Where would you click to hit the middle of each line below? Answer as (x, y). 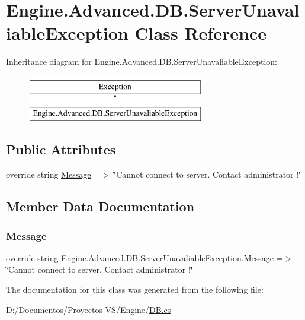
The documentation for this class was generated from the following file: (135, 289)
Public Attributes (61, 149)
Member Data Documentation (100, 206)
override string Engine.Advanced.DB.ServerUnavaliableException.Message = (145, 257)
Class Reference (200, 33)
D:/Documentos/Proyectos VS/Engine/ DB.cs (89, 309)
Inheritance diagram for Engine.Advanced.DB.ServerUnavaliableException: (142, 61)
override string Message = (53, 174)
